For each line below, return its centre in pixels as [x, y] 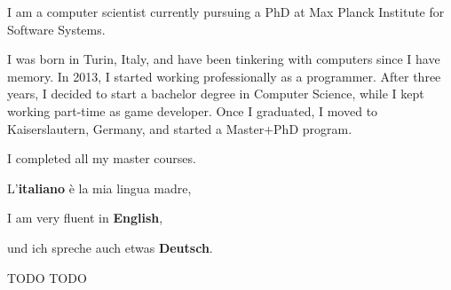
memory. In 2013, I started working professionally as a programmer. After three [224, 76]
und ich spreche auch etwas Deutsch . [110, 247]
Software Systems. [56, 29]
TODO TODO [47, 277]
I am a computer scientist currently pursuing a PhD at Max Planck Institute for [226, 12]
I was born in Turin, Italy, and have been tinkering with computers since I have [224, 59]
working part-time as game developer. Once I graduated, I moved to [193, 110]
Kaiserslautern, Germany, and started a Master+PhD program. [180, 128]
